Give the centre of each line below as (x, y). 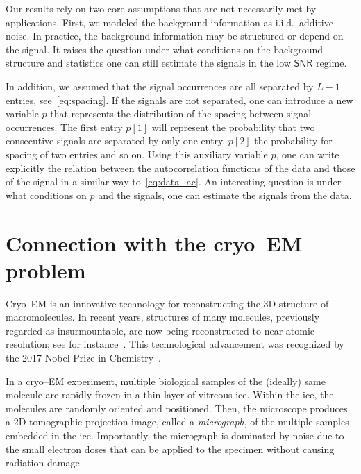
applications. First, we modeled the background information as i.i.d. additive (169, 22)
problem (46, 270)
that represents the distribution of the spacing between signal (181, 113)
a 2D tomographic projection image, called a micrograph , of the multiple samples (177, 422)
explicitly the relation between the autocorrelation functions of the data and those (180, 168)
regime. (331, 63)
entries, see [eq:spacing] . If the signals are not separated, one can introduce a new (179, 100)
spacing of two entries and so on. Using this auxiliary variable (137, 154)
